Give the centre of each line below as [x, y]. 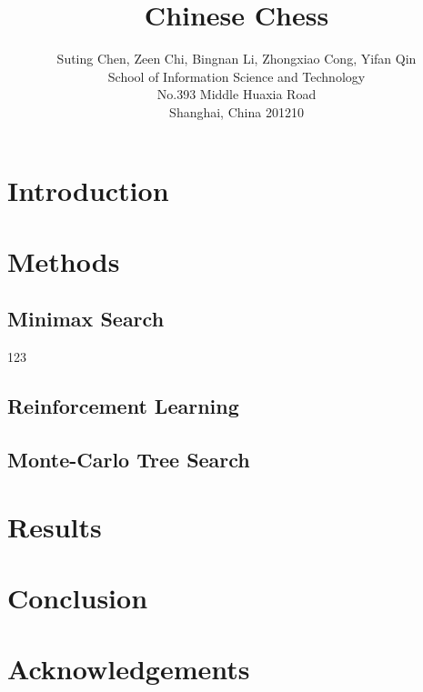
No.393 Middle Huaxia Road [237, 94]
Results [55, 526]
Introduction [88, 190]
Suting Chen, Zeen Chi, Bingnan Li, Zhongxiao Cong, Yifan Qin [237, 59]
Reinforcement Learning [123, 406]
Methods [64, 261]
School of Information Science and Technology [237, 76]
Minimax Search [86, 319]
